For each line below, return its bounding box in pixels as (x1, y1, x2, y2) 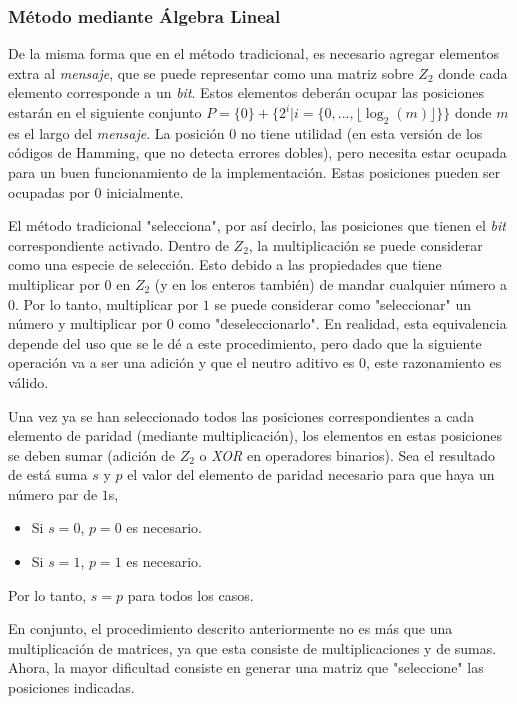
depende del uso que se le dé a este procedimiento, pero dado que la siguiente (8, 332, 482, 353)
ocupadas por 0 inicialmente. (8, 181, 184, 202)
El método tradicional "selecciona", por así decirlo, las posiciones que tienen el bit (8, 215, 506, 236)
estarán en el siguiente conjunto (8, 102, 202, 122)
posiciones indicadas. (8, 677, 135, 698)
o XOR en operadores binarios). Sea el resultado (199, 444, 496, 465)
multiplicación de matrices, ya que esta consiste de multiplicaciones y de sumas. (8, 637, 497, 658)
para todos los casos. (127, 584, 254, 605)
